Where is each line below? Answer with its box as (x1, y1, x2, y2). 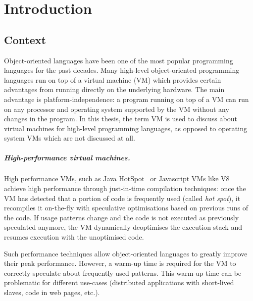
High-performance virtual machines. (4, 152, 130, 162)
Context (4, 32, 46, 47)
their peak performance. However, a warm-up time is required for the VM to (4, 258, 236, 268)
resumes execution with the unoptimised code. (4, 232, 144, 242)
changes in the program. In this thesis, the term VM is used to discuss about (4, 113, 237, 124)
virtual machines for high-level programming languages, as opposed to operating (4, 123, 247, 133)
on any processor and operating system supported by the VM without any (4, 103, 229, 114)
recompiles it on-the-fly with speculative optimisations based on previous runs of (4, 202, 248, 213)
